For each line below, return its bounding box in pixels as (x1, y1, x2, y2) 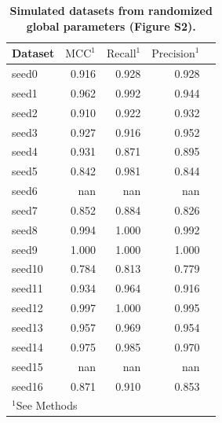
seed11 (12, 280, 43, 296)
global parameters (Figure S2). (26, 17, 196, 34)
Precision (151, 49, 195, 61)
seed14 (12, 338, 43, 355)
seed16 (12, 377, 43, 394)
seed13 (12, 319, 43, 335)
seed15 (12, 358, 43, 374)
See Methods (16, 397, 78, 414)
